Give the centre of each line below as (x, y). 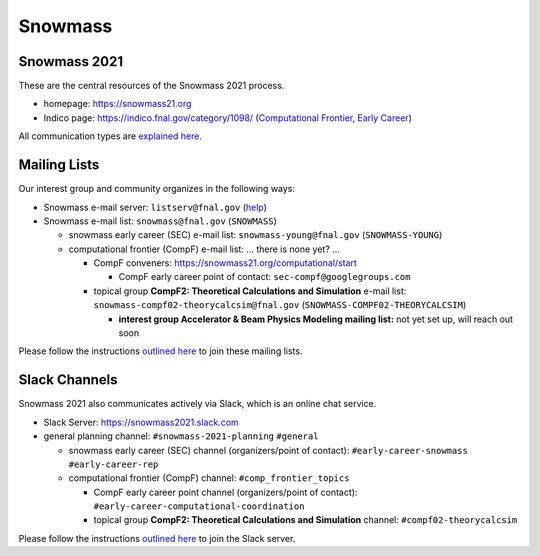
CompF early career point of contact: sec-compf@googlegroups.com (264, 277)
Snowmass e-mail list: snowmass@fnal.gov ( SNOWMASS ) (160, 221)
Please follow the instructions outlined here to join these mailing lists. (160, 351)
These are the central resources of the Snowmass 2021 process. (151, 86)
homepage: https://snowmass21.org (117, 104)
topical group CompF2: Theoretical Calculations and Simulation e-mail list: (250, 291)
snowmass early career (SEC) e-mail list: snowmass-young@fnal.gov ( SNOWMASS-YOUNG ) (255, 235)
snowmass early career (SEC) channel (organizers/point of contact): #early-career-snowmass (268, 450)
